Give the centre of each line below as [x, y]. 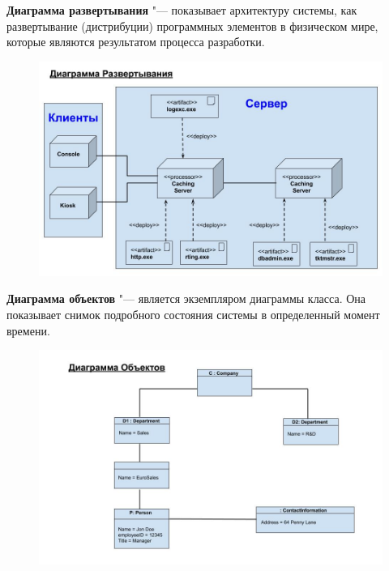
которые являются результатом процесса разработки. [136, 42]
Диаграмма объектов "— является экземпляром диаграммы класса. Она [186, 298]
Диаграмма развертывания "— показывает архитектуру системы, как [182, 10]
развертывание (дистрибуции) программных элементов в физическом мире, [192, 26]
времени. [28, 330]
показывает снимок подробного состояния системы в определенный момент [193, 314]
